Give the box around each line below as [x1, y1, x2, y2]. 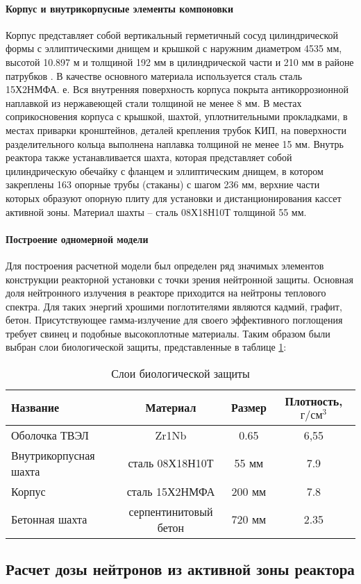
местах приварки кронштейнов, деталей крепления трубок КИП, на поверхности [6, 122, 346, 137]
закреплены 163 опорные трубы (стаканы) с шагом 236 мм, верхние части [6, 177, 320, 192]
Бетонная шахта [11, 511, 87, 528]
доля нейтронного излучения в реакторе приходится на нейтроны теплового [6, 285, 326, 300]
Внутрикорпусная [11, 447, 95, 463]
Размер [230, 399, 267, 416]
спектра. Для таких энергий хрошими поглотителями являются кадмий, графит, [6, 299, 342, 313]
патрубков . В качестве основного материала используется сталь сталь [6, 68, 303, 83]
